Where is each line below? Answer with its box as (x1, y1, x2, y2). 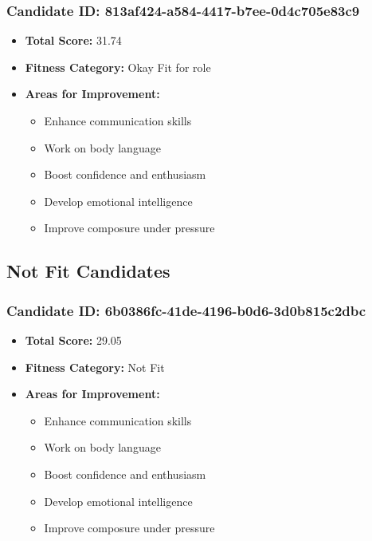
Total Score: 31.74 (25, 32, 122, 49)
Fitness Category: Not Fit (25, 358, 165, 375)
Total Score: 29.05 (25, 331, 122, 348)
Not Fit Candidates (6, 259, 170, 283)
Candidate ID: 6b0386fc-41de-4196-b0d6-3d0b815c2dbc (6, 300, 366, 320)
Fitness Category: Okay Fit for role (25, 58, 211, 75)
